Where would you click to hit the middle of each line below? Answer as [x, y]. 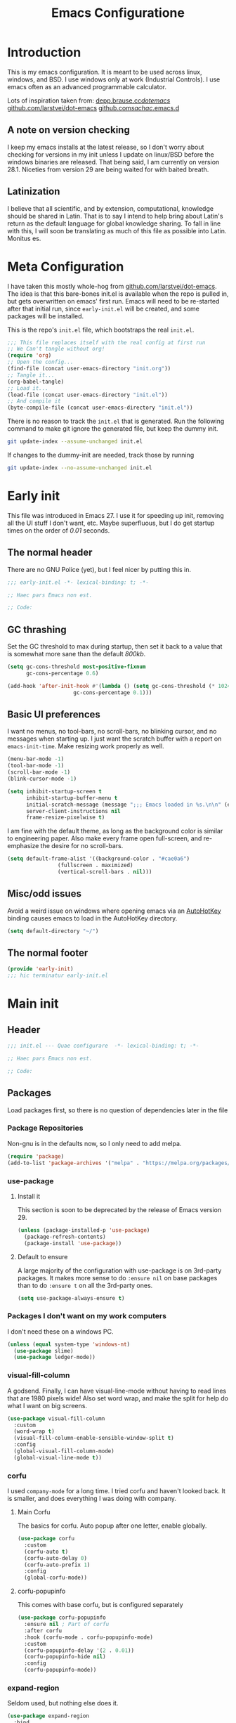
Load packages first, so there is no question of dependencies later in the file [118, 1110]
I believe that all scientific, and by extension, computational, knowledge [111, 208]
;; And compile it [34, 401]
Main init [33, 1004]
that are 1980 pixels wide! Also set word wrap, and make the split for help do [118, 1398]
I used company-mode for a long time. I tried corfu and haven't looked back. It [117, 1491]
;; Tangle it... [31, 375]
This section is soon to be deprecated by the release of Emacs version [119, 1209]
